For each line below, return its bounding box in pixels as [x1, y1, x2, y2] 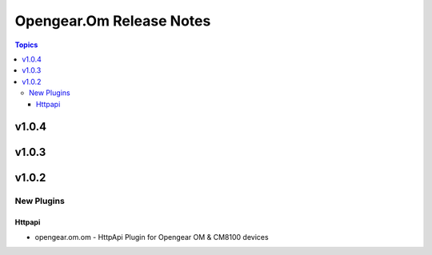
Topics [14, 40, 38, 50]
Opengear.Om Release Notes [14, 12, 211, 30]
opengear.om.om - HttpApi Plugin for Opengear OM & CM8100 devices [34, 232, 269, 241]
